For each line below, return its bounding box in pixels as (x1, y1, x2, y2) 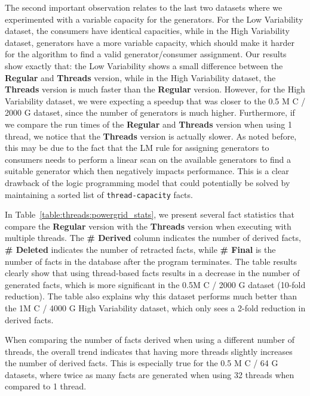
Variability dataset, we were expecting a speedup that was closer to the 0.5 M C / (5, 94, 306, 107)
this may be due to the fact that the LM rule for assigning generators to (5, 141, 269, 154)
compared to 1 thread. (5, 380, 87, 392)
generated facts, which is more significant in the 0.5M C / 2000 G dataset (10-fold (5, 278, 306, 290)
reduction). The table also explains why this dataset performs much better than (5, 290, 297, 302)
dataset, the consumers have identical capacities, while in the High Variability (5, 24, 290, 37)
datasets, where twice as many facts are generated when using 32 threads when (5, 368, 294, 380)
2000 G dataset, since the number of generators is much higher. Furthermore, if (5, 106, 295, 119)
